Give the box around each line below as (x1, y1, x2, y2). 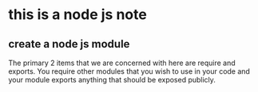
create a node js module (8, 37, 130, 51)
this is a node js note (8, 6, 148, 24)
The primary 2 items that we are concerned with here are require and (8, 58, 236, 67)
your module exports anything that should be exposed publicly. (8, 75, 216, 84)
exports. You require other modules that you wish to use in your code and (8, 67, 250, 76)
